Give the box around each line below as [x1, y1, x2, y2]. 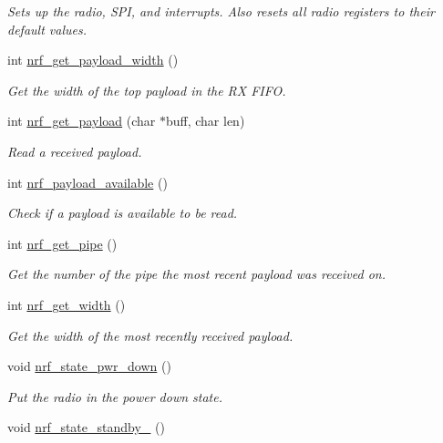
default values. [7, 19, 87, 38]
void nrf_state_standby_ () [7, 417, 165, 437]
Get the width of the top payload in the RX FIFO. [7, 80, 286, 99]
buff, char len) [165, 111, 245, 130]
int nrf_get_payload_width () [7, 50, 179, 69]
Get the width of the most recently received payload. [7, 325, 294, 345]
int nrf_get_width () [7, 294, 126, 314]
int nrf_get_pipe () [7, 233, 118, 252]
